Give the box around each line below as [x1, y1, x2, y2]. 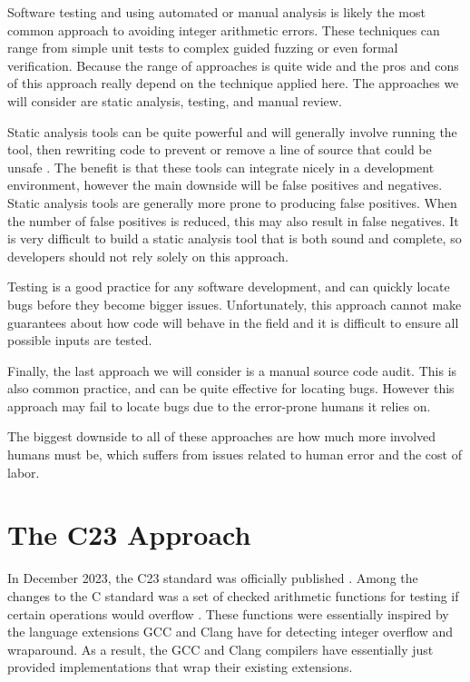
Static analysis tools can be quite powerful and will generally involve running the [7, 122, 457, 141]
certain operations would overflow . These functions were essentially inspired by [7, 604, 449, 623]
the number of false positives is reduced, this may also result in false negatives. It [7, 211, 459, 230]
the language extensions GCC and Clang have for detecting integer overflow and [7, 622, 454, 641]
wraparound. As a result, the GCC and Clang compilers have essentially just [7, 639, 434, 658]
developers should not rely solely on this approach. [7, 246, 289, 265]
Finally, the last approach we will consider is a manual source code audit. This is [7, 361, 457, 380]
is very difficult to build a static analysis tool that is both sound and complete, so [7, 229, 462, 248]
